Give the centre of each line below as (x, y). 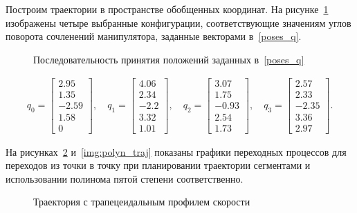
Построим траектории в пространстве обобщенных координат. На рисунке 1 (167, 9)
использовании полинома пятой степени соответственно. (125, 178)
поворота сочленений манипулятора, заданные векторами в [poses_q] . (154, 36)
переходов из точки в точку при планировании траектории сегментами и (158, 165)
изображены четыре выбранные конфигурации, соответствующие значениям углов (178, 22)
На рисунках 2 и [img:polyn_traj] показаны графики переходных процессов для (176, 151)
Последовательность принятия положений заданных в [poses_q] (169, 59)
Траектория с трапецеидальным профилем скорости (142, 202)
